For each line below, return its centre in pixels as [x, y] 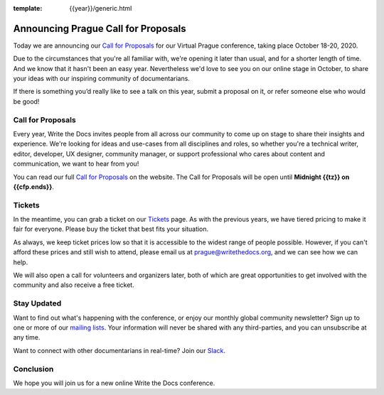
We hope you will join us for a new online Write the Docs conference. [114, 383]
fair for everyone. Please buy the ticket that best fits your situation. [111, 229]
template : [28, 8]
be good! [26, 101]
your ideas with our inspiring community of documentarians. [101, 79]
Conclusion [33, 369]
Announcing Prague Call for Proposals [100, 28]
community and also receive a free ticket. [74, 285]
